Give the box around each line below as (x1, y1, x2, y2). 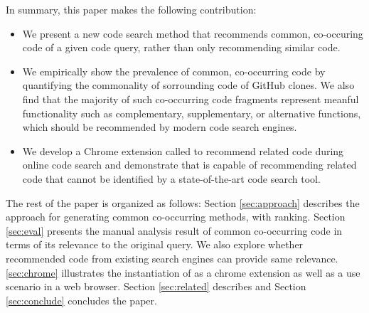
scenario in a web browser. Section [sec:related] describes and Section (6, 279, 306, 294)
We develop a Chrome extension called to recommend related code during (22, 143, 344, 158)
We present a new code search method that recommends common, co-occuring (22, 26, 363, 41)
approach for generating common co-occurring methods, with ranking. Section (6, 209, 346, 224)
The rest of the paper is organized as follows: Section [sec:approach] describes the (6, 195, 360, 210)
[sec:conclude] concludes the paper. (6, 292, 157, 307)
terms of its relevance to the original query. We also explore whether (6, 237, 304, 252)
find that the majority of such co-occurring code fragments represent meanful (22, 91, 359, 106)
